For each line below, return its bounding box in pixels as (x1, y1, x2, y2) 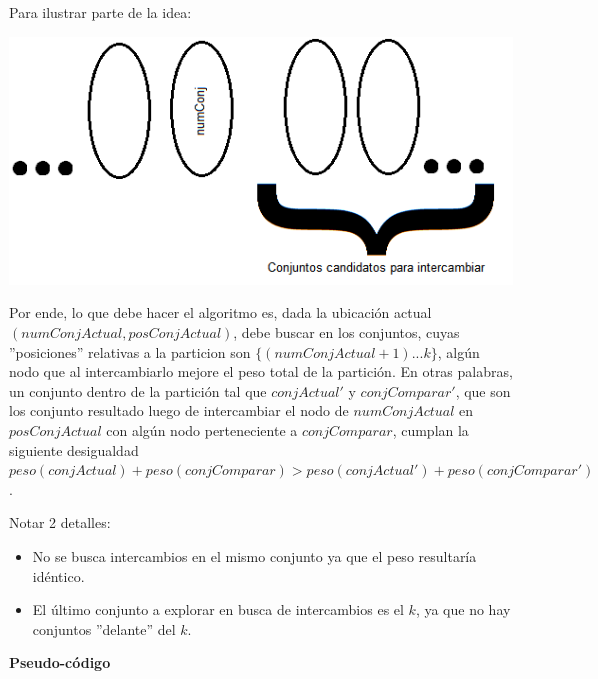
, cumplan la (392, 419, 469, 440)
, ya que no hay (415, 599, 511, 620)
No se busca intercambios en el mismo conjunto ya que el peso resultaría (32, 545, 477, 566)
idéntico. (32, 565, 85, 586)
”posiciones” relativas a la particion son (9, 341, 251, 362)
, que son (455, 380, 511, 401)
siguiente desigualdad (9, 439, 139, 460)
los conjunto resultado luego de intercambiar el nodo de (9, 400, 349, 421)
